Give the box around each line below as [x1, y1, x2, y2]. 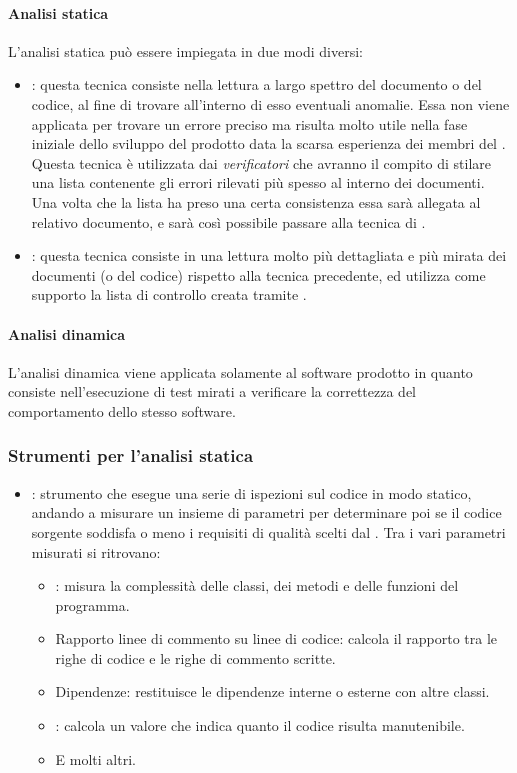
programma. [55, 594, 130, 615]
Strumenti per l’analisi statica [8, 443, 254, 468]
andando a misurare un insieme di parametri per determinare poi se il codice [31, 502, 502, 523]
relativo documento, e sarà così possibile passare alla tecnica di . [31, 211, 426, 232]
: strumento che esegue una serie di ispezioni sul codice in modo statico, [31, 482, 472, 503]
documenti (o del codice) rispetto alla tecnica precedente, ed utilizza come [31, 264, 486, 285]
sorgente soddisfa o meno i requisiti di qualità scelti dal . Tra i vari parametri [31, 521, 506, 542]
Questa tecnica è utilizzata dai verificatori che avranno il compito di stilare [31, 152, 492, 173]
